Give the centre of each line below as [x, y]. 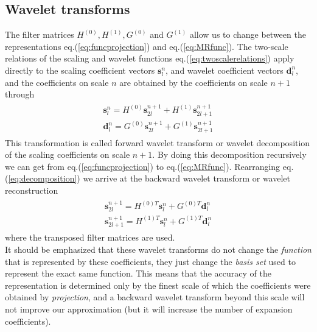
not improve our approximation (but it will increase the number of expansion [149, 309]
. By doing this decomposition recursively [229, 154]
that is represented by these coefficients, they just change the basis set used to [150, 261]
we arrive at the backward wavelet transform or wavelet [186, 178]
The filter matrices [40, 34]
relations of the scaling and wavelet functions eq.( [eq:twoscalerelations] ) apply [150, 58]
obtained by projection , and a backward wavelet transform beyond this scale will [155, 297]
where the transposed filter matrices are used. [90, 237]
